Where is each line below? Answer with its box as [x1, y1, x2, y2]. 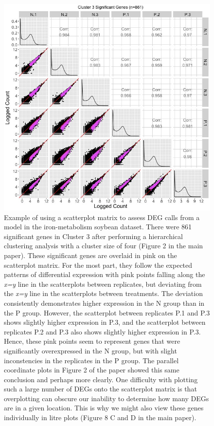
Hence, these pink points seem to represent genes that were [4, 336, 180, 346]
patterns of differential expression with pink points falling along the [4, 269, 205, 279]
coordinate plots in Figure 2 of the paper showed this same [4, 365, 179, 375]
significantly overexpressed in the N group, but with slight [4, 345, 177, 355]
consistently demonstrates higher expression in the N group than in [4, 297, 205, 308]
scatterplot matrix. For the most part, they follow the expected [4, 259, 193, 270]
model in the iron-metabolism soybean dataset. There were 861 [4, 222, 192, 232]
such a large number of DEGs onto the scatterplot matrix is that [4, 384, 197, 394]
